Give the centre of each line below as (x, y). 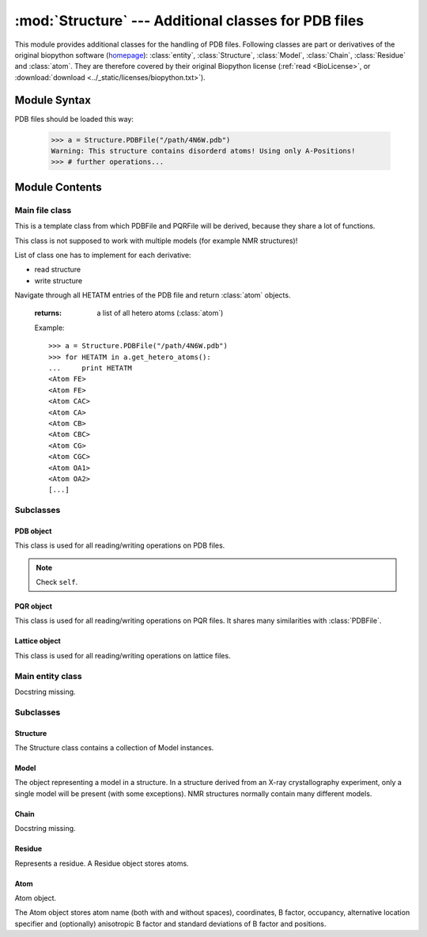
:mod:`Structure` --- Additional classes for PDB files (189, 21)
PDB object (33, 531)
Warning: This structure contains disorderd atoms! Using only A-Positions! (203, 151)
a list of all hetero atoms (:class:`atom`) (160, 313)
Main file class (43, 210)
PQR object (34, 606)
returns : (48, 313)
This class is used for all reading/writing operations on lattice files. (123, 655)
